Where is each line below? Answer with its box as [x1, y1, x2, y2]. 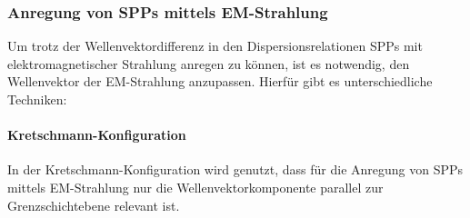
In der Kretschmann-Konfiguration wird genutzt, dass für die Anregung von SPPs [7, 160, 464, 179]
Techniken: [7, 90, 67, 108]
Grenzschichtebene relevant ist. [7, 195, 180, 214]
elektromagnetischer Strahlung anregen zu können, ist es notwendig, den [7, 54, 410, 73]
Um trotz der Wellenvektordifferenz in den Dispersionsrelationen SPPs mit [7, 36, 423, 55]
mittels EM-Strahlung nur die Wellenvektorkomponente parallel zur [7, 177, 384, 196]
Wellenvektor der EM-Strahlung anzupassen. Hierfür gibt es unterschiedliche [7, 72, 433, 91]
